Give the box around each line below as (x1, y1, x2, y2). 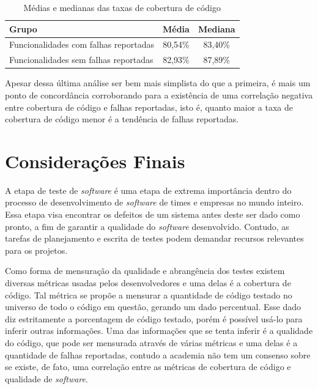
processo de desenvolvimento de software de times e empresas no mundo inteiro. (5, 196, 304, 209)
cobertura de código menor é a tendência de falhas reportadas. (5, 113, 239, 125)
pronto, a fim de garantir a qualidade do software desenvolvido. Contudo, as (5, 220, 289, 232)
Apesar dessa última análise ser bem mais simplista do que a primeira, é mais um (5, 76, 311, 89)
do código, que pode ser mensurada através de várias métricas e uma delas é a (5, 336, 298, 349)
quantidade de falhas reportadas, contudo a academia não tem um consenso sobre (5, 348, 311, 361)
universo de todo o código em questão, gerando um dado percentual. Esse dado (5, 300, 301, 313)
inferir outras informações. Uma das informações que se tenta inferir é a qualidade (5, 324, 313, 337)
